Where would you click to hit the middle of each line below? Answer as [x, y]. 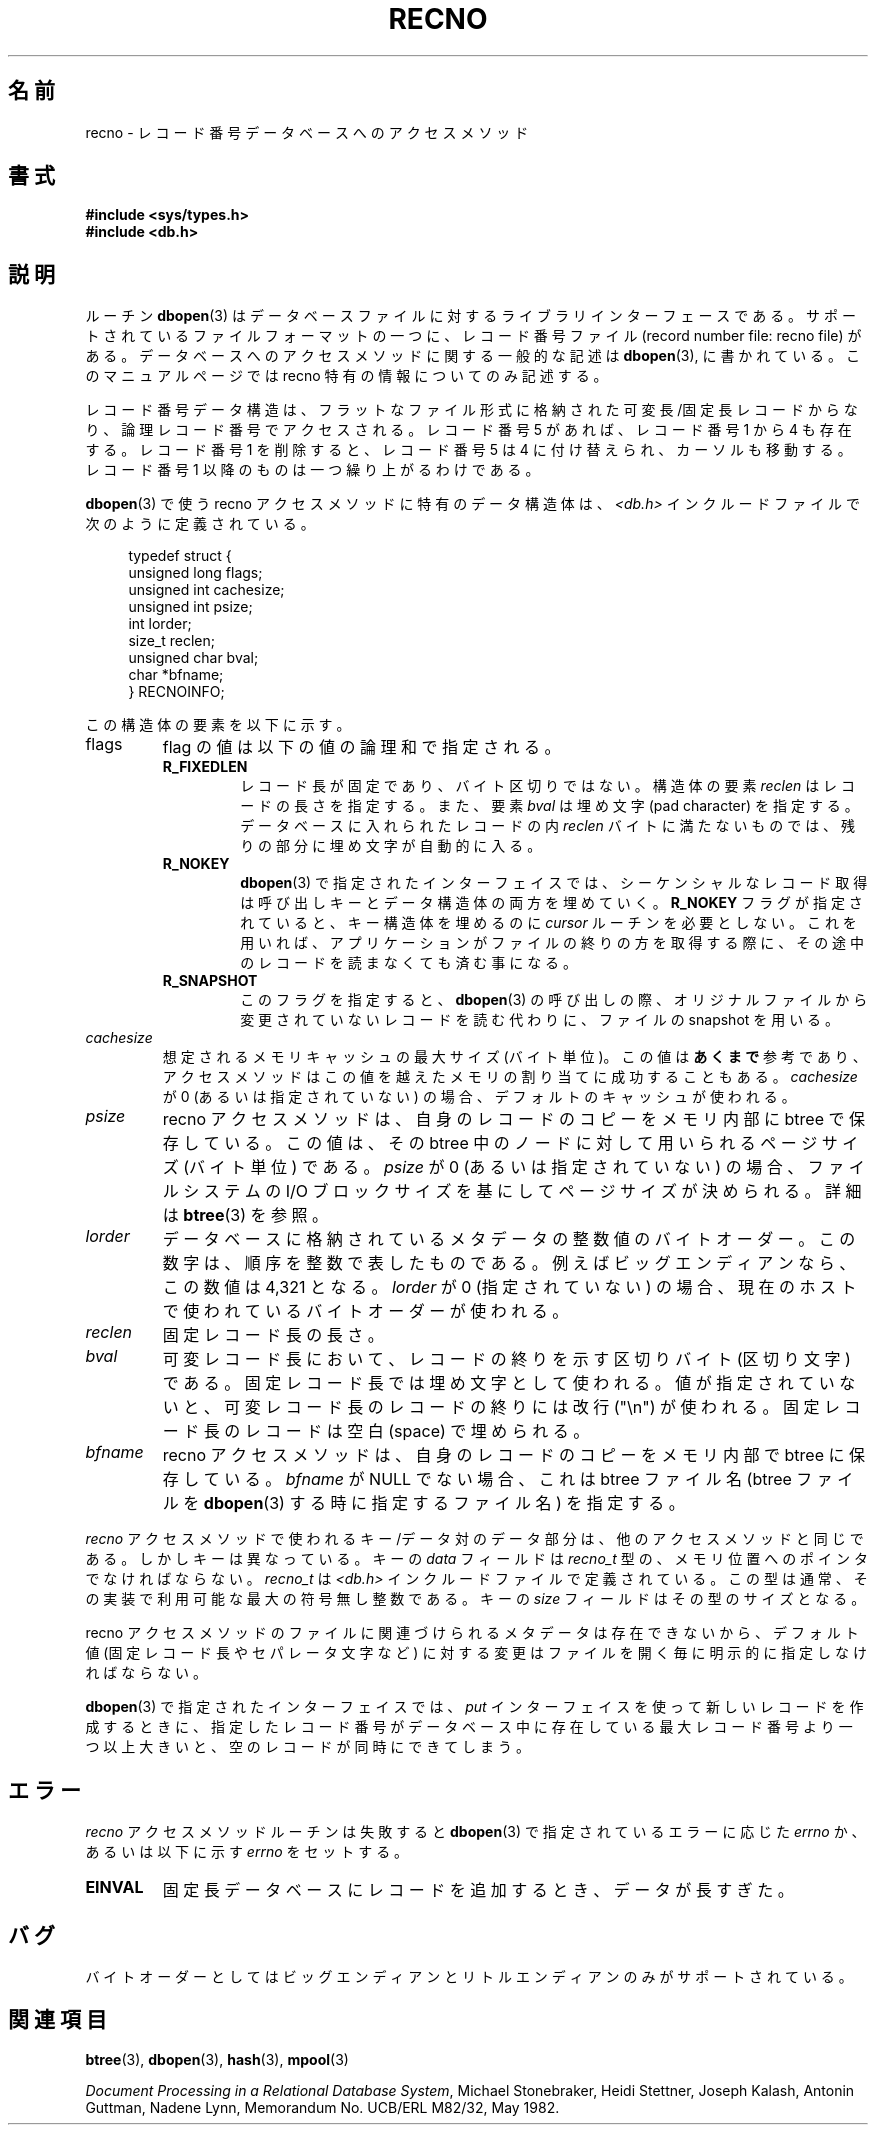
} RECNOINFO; [176, 692]
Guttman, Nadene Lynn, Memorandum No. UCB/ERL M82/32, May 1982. [322, 2107]
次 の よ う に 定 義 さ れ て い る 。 [200, 524]
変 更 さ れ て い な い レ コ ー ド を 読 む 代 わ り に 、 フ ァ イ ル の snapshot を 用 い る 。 [540, 1020]
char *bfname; [176, 675]
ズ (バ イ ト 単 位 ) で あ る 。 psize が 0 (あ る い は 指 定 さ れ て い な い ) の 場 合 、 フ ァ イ [513, 1167]
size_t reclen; [172, 641]
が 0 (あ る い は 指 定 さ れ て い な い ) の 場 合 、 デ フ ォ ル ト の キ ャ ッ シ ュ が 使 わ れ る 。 [479, 1097]
